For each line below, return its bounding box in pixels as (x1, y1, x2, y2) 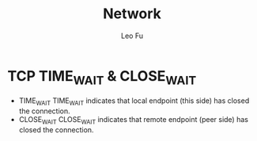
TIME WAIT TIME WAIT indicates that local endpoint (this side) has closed (18, 96, 250, 108)
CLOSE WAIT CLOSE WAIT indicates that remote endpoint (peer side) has (18, 115, 248, 126)
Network (103, 5, 161, 23)
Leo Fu (120, 31, 144, 40)
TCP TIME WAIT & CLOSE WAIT (7, 67, 197, 88)
